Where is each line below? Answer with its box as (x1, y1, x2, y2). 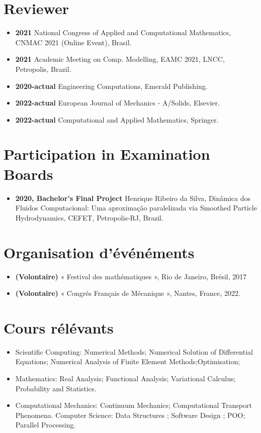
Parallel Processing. (15, 419, 76, 430)
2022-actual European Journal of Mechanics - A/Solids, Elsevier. (15, 97, 220, 108)
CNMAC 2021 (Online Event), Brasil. (15, 37, 132, 47)
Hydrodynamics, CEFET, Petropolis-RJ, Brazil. (15, 212, 163, 223)
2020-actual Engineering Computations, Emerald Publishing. (15, 80, 208, 91)
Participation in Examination (4, 144, 210, 164)
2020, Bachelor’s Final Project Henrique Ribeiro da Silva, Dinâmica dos (15, 192, 251, 203)
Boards (4, 163, 53, 184)
